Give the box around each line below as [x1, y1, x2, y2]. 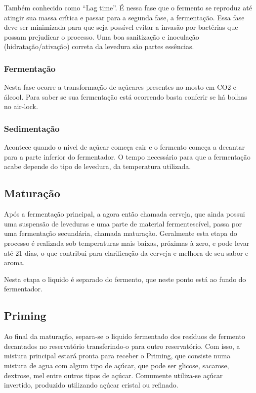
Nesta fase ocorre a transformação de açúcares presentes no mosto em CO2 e [4, 82, 237, 92]
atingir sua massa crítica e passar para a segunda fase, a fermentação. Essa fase [4, 12, 245, 22]
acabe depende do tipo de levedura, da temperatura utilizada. [4, 161, 191, 171]
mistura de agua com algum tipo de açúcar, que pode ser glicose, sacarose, [4, 360, 229, 370]
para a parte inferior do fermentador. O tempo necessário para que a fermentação [4, 151, 251, 162]
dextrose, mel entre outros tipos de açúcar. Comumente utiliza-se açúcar [4, 370, 223, 380]
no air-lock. [4, 101, 38, 112]
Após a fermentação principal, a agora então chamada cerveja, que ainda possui [4, 209, 245, 219]
